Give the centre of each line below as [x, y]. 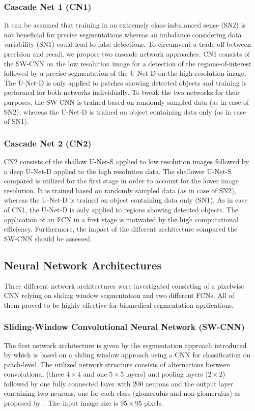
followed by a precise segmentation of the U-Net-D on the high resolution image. [125, 73]
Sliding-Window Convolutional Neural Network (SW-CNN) [125, 327]
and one [95, 374]
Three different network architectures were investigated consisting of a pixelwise [124, 285]
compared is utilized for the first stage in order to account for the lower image [121, 181]
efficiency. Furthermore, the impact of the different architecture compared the [121, 229]
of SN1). [16, 121]
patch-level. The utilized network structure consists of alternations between [117, 364]
